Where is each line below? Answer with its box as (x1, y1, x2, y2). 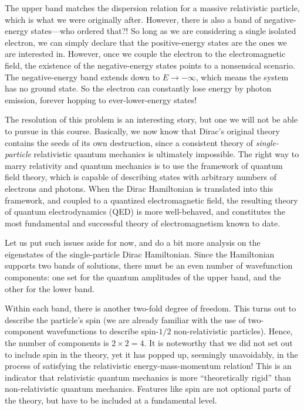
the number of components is (5, 337, 109, 349)
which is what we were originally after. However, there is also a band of (5, 13, 262, 25)
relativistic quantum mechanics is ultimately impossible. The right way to (33, 148, 299, 160)
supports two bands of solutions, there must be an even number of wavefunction (5, 259, 293, 272)
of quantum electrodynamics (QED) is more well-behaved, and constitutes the (5, 205, 285, 218)
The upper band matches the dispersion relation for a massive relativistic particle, (5, 2, 300, 13)
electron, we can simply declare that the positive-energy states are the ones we (5, 36, 287, 48)
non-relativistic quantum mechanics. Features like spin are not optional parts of (5, 382, 291, 395)
